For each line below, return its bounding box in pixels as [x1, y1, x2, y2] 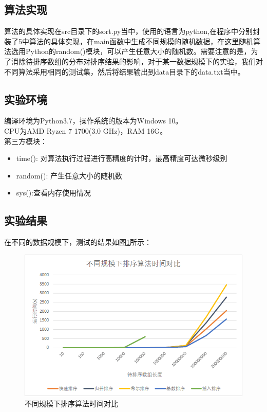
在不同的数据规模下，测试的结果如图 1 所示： [4, 237, 151, 247]
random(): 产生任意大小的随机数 [16, 170, 122, 181]
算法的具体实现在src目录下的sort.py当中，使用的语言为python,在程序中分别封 [4, 26, 260, 37]
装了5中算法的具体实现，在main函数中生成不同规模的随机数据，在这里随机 [4, 35, 254, 46]
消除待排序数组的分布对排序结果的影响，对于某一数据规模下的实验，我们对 [11, 56, 263, 66]
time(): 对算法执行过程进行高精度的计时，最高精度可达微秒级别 [16, 153, 227, 164]
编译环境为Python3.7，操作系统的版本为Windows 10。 [4, 115, 183, 126]
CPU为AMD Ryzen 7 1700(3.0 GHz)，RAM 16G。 [4, 125, 167, 136]
